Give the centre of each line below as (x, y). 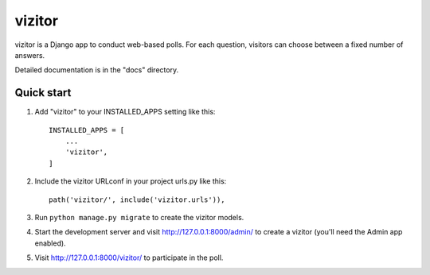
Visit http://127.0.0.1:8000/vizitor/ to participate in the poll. (129, 258)
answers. (30, 55)
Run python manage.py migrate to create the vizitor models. (139, 217)
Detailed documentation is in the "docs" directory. (97, 70)
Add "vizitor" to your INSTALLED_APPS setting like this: (125, 112)
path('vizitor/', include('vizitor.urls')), (137, 199)
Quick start (43, 93)
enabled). (51, 243)
